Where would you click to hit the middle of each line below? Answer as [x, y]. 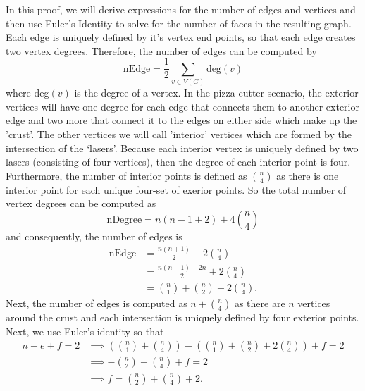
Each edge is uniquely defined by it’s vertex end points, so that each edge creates [181, 37]
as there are [260, 303]
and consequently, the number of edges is [94, 236]
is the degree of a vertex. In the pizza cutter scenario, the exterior [216, 93]
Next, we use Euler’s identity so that [85, 331]
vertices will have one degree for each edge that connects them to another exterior [182, 106]
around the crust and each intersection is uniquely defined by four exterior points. [182, 317]
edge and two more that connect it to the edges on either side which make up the [181, 120]
